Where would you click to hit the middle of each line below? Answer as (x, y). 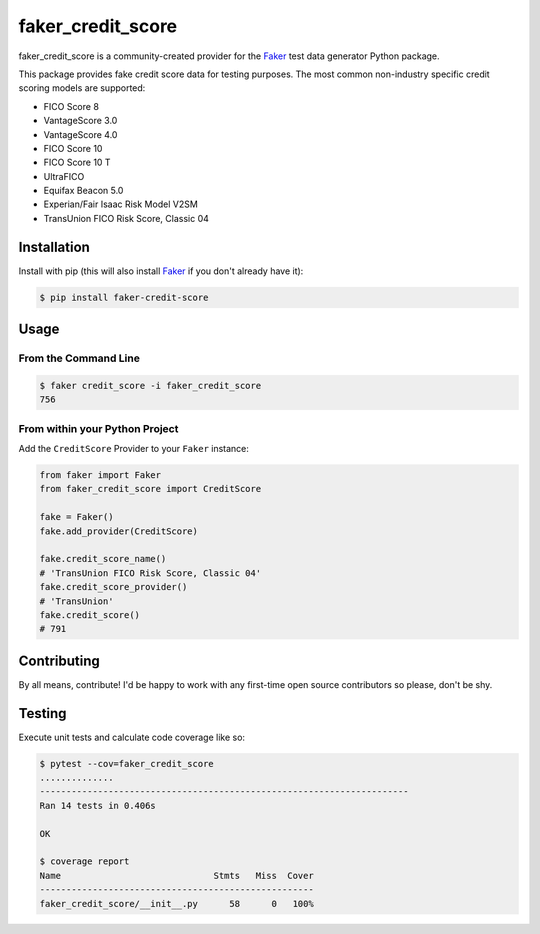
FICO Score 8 (71, 106)
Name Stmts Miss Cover (176, 875)
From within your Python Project (98, 428)
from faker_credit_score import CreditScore (150, 489)
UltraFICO (64, 176)
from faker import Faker (100, 475)
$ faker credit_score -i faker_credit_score (150, 385)
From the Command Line (79, 358)
